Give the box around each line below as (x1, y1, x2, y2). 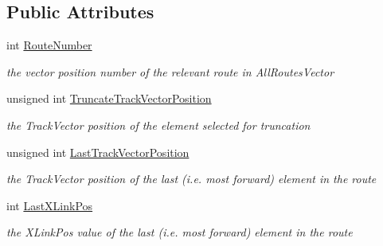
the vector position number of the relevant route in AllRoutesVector (6, 63, 334, 80)
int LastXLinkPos (6, 197, 93, 213)
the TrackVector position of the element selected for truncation (6, 116, 311, 133)
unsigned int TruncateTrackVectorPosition (6, 90, 212, 107)
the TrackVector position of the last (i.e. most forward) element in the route (6, 170, 377, 187)
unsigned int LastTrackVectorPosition (6, 143, 190, 160)
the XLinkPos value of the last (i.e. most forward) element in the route (6, 224, 353, 240)
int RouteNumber (6, 37, 92, 53)
